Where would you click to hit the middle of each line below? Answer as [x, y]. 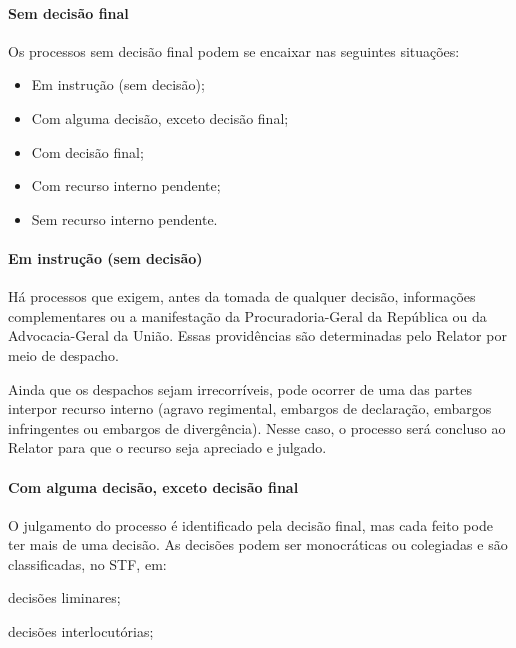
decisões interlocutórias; [81, 631]
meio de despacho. [63, 354]
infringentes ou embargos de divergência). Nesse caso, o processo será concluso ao [257, 427]
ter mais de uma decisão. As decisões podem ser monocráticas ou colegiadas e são [258, 544]
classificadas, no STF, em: [87, 563]
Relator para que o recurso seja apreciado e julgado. [167, 447]
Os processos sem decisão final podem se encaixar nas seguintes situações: [234, 50]
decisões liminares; [64, 597]
